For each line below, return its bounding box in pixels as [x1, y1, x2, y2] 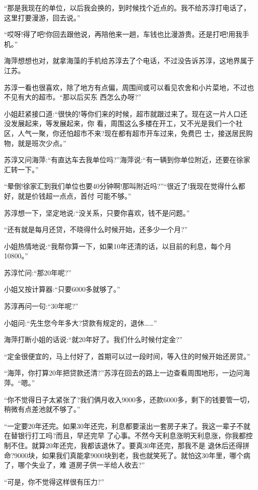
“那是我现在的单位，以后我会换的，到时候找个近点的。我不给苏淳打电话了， [4, 2, 251, 12]
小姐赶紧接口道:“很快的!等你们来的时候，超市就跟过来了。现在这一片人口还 [4, 108, 248, 119]
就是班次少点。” [17, 137, 66, 148]
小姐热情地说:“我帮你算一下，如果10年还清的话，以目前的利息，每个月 [4, 241, 232, 251]
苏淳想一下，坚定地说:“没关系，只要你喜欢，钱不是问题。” [4, 207, 190, 218]
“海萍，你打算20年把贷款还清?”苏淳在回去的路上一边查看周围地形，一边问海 [4, 367, 250, 378]
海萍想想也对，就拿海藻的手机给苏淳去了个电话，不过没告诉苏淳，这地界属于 [4, 55, 254, 66]
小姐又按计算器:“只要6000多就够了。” [4, 284, 121, 294]
